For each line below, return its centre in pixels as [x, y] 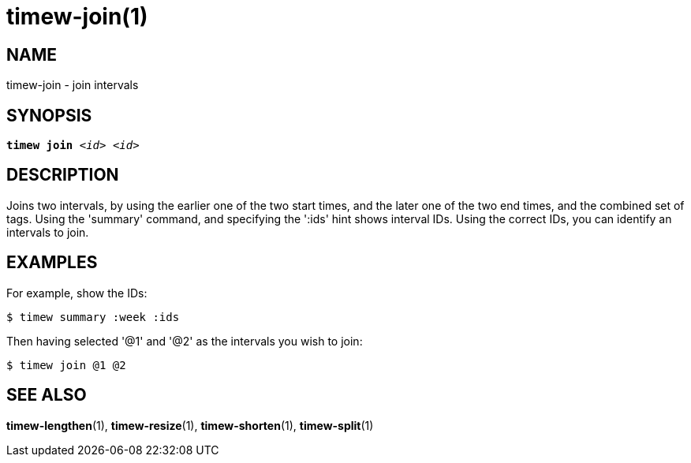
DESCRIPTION [63, 175]
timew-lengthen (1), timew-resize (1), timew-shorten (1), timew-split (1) [190, 425]
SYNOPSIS [49, 115]
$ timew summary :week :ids [93, 317]
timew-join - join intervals [73, 85]
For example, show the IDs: [77, 293]
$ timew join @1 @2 [66, 365]
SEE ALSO [47, 395]
